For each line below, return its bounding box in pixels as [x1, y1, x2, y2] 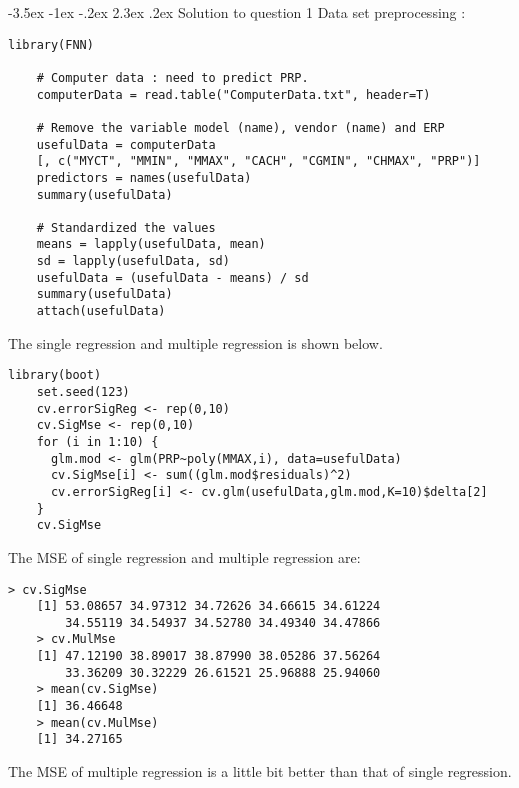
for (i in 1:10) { [36, 434, 159, 449]
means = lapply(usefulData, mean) [36, 237, 266, 252]
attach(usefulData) [36, 304, 166, 319]
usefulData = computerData [36, 137, 216, 152]
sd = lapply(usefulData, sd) [36, 254, 230, 269]
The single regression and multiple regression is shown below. [8, 332, 383, 353]
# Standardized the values [36, 220, 216, 235]
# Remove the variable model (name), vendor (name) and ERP [36, 120, 445, 135]
